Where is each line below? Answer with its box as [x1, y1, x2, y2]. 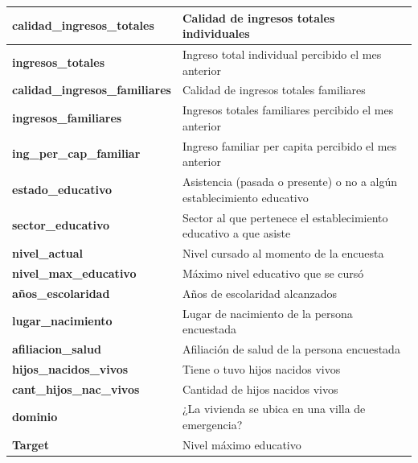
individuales [182, 25, 250, 42]
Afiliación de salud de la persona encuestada [182, 340, 400, 357]
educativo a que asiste [182, 225, 291, 242]
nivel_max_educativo [12, 264, 137, 281]
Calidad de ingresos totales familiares [182, 81, 366, 98]
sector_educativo [12, 217, 110, 234]
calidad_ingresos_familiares [12, 81, 171, 98]
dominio [12, 408, 58, 425]
